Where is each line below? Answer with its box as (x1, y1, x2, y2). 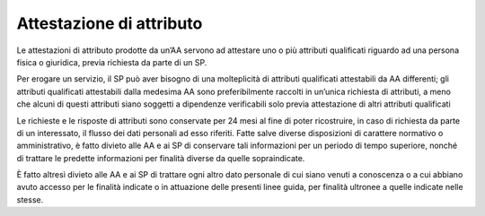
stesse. (16, 194, 44, 205)
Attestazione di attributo (16, 13, 203, 33)
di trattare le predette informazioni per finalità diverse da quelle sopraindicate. (16, 152, 305, 163)
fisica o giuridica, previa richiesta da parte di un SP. (16, 56, 207, 67)
